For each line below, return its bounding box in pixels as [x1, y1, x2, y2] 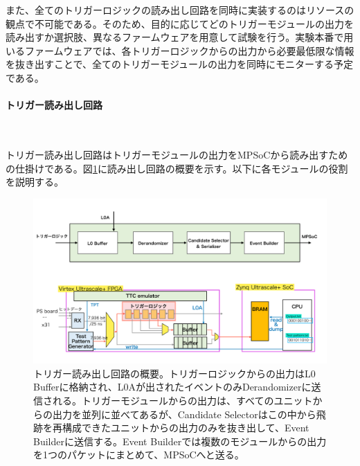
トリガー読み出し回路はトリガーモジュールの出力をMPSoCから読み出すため [6, 147, 348, 161]
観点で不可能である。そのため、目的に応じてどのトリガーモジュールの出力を [6, 16, 354, 30]
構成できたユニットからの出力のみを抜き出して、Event [62, 420, 309, 435]
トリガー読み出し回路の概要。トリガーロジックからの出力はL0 [33, 366, 316, 380]
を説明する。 [6, 174, 64, 189]
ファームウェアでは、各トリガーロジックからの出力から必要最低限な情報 [24, 43, 354, 57]
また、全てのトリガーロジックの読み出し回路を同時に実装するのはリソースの [6, 3, 354, 17]
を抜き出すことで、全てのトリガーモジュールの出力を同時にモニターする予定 [6, 57, 354, 71]
